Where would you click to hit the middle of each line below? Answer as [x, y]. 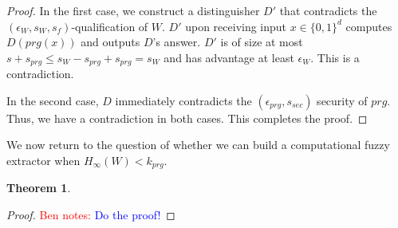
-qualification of [110, 26]
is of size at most [262, 42]
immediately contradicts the [183, 100]
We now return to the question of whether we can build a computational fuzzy [198, 145]
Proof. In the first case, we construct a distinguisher [133, 10]
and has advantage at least [229, 57]
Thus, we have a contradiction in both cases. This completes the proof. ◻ [187, 118]
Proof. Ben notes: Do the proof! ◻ [91, 215]
